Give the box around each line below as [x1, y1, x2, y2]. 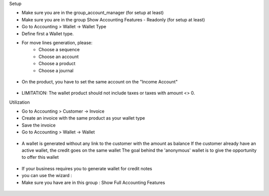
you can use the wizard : [21, 173, 72, 179]
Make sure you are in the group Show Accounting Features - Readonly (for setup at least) [21, 16, 205, 22]
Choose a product [38, 61, 76, 66]
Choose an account [38, 54, 79, 60]
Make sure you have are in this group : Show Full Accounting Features [21, 179, 165, 186]
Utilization [9, 99, 30, 105]
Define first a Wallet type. [21, 30, 74, 37]
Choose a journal [38, 67, 74, 73]
